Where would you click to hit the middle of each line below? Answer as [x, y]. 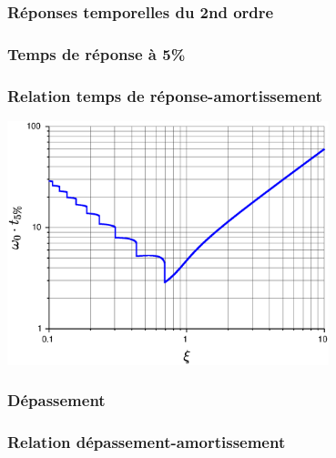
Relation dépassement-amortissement [147, 442]
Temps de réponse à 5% [97, 53]
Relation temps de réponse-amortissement [165, 95]
